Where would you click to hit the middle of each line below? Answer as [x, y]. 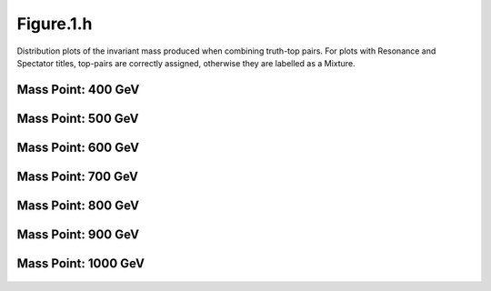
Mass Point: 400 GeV [78, 90]
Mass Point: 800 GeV [78, 205]
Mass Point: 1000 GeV [81, 263]
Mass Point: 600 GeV [78, 147]
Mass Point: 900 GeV [78, 234]
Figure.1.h [55, 24]
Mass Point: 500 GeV [78, 118]
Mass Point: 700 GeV [77, 176]
